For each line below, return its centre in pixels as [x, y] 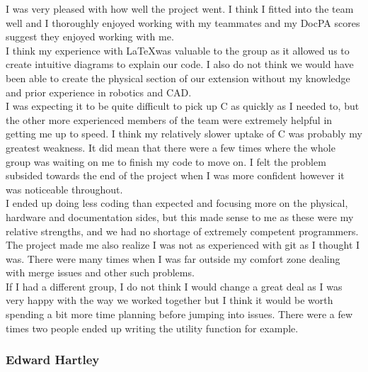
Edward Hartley [53, 360]
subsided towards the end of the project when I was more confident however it [175, 175]
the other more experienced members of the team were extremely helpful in [169, 119]
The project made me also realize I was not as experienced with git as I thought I [183, 245]
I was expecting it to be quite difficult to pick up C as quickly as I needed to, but [183, 106]
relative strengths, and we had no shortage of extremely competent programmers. [182, 231]
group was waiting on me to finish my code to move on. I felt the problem [166, 161]
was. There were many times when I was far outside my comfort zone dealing [173, 258]
